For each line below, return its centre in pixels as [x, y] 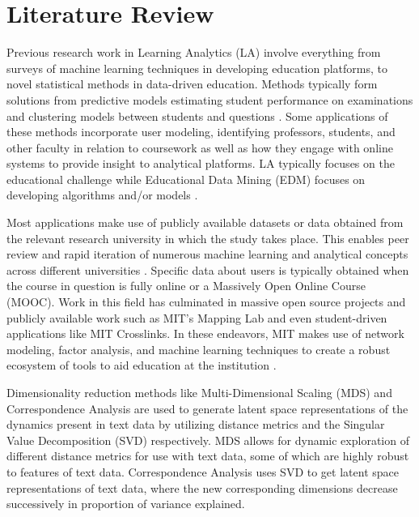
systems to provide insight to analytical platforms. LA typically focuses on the [201, 163]
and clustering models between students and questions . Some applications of [197, 115]
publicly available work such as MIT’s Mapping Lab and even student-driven [197, 317]
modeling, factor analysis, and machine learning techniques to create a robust [199, 349]
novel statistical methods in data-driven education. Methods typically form [192, 84]
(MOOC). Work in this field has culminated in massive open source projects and [206, 302]
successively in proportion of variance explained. [126, 504]
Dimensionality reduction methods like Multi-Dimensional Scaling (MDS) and [199, 392]
